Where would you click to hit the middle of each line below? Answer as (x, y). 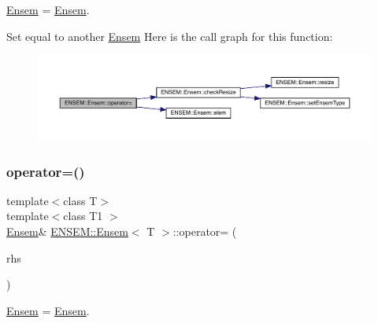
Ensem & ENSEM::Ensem (67, 231)
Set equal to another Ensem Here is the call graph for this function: (170, 36)
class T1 (83, 216)
